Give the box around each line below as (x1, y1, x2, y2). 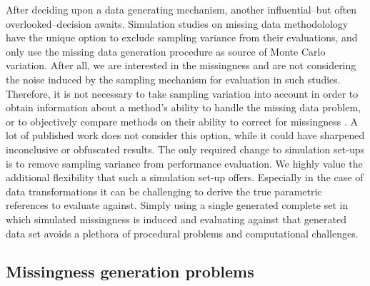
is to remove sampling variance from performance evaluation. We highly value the (6, 155, 363, 170)
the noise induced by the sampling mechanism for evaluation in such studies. (6, 71, 341, 86)
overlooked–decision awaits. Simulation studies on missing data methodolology (6, 16, 349, 31)
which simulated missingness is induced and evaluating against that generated (6, 211, 346, 226)
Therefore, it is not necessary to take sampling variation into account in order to (6, 86, 359, 101)
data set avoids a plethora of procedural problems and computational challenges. (6, 225, 359, 240)
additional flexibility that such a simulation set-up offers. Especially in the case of (6, 170, 364, 185)
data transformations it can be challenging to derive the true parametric (6, 183, 322, 198)
